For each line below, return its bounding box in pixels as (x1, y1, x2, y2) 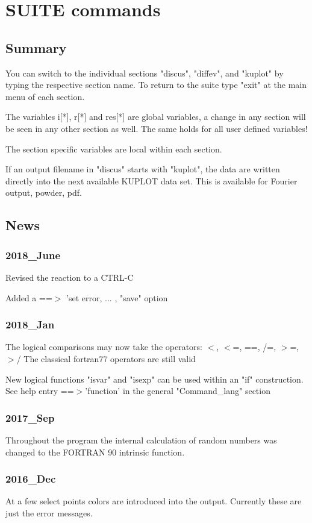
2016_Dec (5, 471, 56, 486)
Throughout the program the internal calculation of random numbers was (5, 433, 277, 446)
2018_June (5, 247, 61, 262)
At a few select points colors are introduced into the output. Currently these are (5, 495, 302, 507)
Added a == (5, 291, 52, 304)
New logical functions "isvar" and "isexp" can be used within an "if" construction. (5, 372, 304, 385)
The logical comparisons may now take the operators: (5, 340, 202, 353)
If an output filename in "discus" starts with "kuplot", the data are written (5, 163, 280, 175)
